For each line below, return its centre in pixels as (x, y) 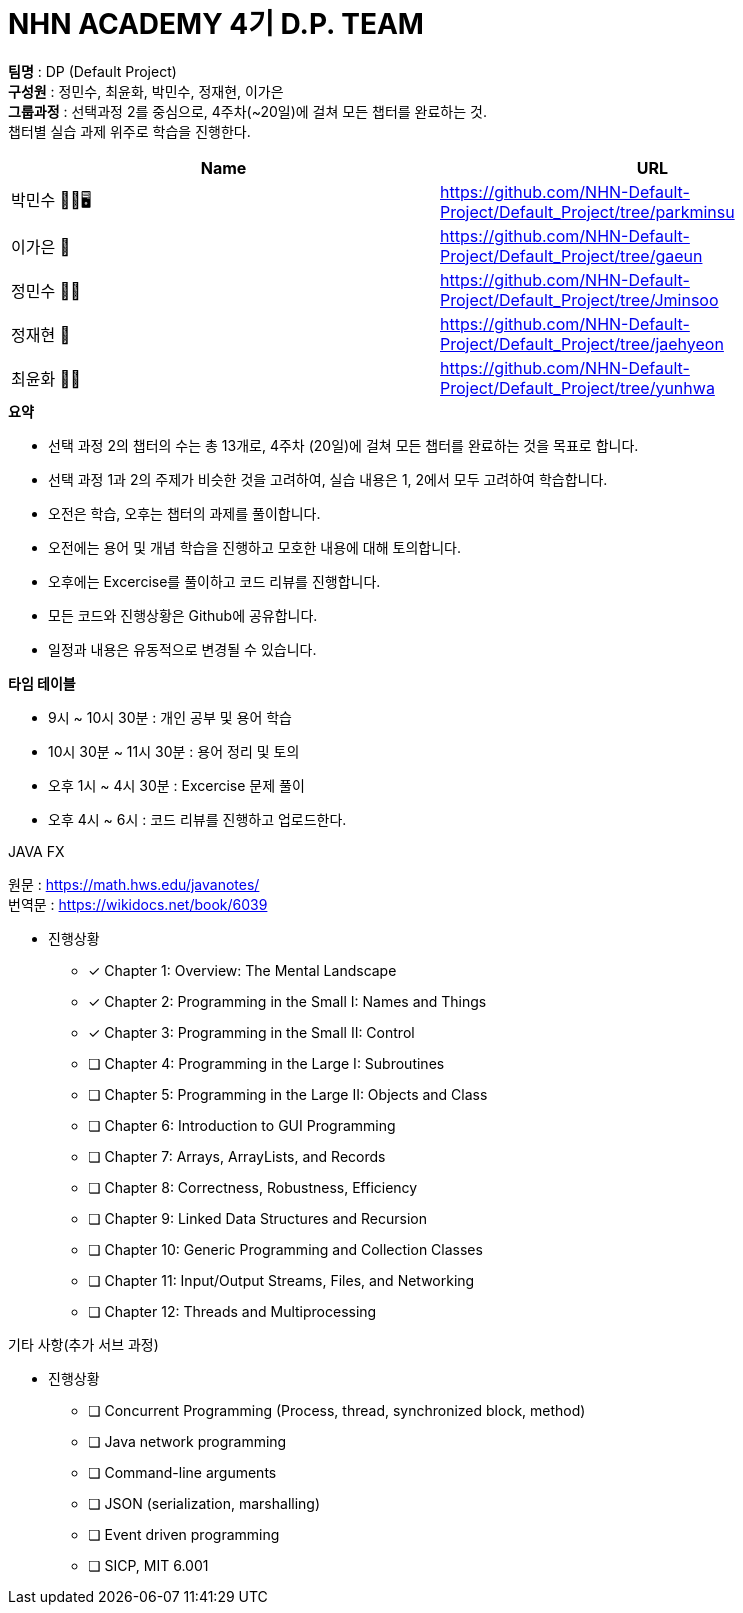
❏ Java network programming (187, 1441)
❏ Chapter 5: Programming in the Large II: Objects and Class (288, 1094)
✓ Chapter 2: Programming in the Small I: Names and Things (287, 1001)
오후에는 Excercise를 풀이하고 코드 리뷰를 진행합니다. (214, 581)
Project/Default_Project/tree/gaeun (571, 255)
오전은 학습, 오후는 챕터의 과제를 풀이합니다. (184, 513)
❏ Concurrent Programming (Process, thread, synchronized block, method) (337, 1410)
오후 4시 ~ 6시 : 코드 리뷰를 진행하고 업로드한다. (197, 819)
